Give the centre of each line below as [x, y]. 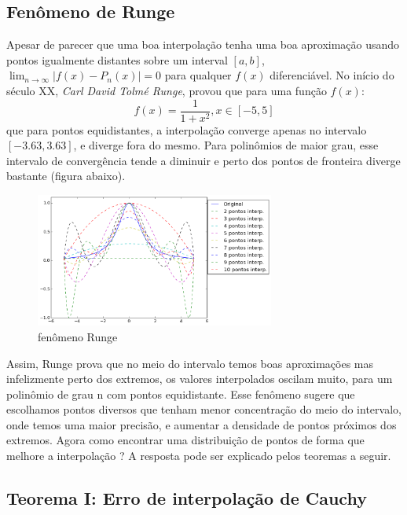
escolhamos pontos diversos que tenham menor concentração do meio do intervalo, [204, 409]
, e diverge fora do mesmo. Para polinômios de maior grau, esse [226, 145]
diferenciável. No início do [332, 75]
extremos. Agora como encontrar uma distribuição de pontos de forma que [185, 440]
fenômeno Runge [78, 336]
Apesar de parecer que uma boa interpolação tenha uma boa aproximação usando [203, 44]
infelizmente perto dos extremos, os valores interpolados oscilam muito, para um [200, 379]
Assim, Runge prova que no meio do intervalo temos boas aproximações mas [190, 363]
